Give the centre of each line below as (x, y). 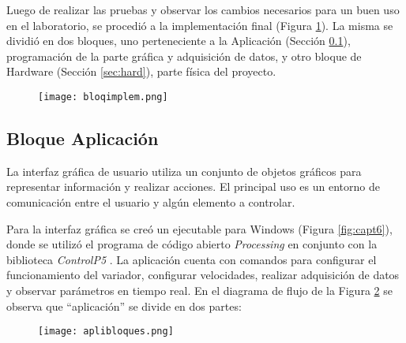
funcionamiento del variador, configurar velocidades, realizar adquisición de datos (203, 275)
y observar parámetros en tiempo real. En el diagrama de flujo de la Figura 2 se (199, 290)
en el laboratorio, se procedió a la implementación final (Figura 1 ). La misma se (200, 25)
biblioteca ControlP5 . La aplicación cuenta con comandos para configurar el (192, 259)
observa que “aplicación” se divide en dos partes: (124, 306)
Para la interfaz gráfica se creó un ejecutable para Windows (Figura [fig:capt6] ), (199, 228)
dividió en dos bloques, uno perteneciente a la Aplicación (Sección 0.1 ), (179, 41)
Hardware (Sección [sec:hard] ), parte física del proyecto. (141, 71)
